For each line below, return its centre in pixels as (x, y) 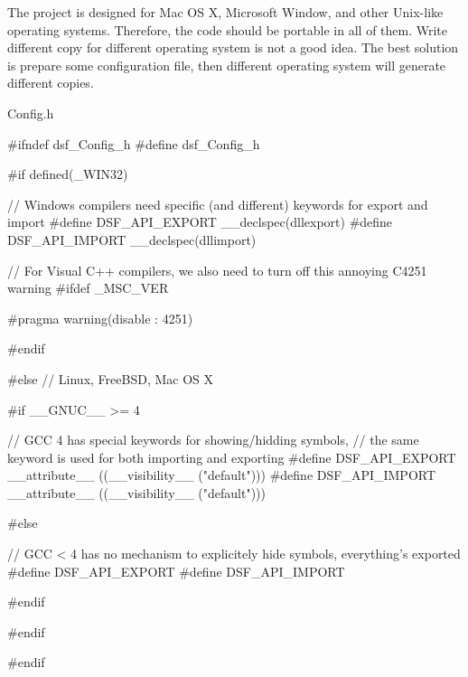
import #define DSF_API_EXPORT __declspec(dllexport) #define (200, 222)
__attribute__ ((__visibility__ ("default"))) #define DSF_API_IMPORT (222, 475)
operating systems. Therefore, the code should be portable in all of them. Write (228, 29)
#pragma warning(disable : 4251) (100, 318)
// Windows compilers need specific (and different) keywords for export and (218, 204)
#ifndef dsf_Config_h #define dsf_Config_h (134, 143)
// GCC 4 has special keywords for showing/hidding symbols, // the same (213, 440)
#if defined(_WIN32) (68, 174)
